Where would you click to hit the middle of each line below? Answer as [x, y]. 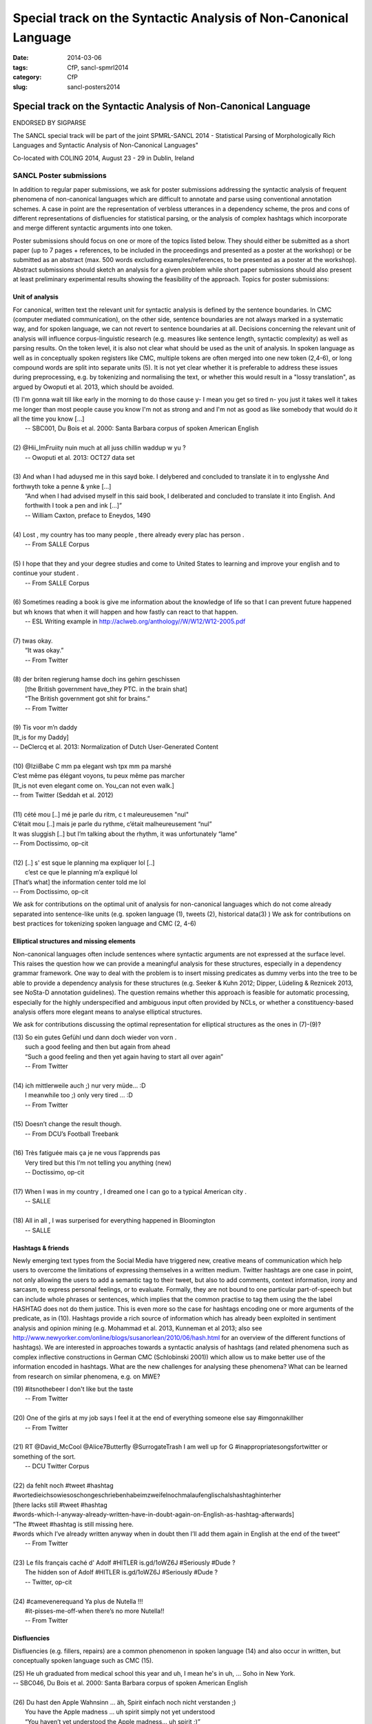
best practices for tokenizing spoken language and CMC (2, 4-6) [104, 923]
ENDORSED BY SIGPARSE [49, 123]
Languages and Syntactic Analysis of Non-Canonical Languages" [106, 146]
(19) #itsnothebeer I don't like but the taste [73, 1389]
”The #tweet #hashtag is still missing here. [73, 1524]
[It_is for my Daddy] [41, 737]
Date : [21, 58]
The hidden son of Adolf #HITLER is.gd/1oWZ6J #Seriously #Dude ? [122, 1572]
